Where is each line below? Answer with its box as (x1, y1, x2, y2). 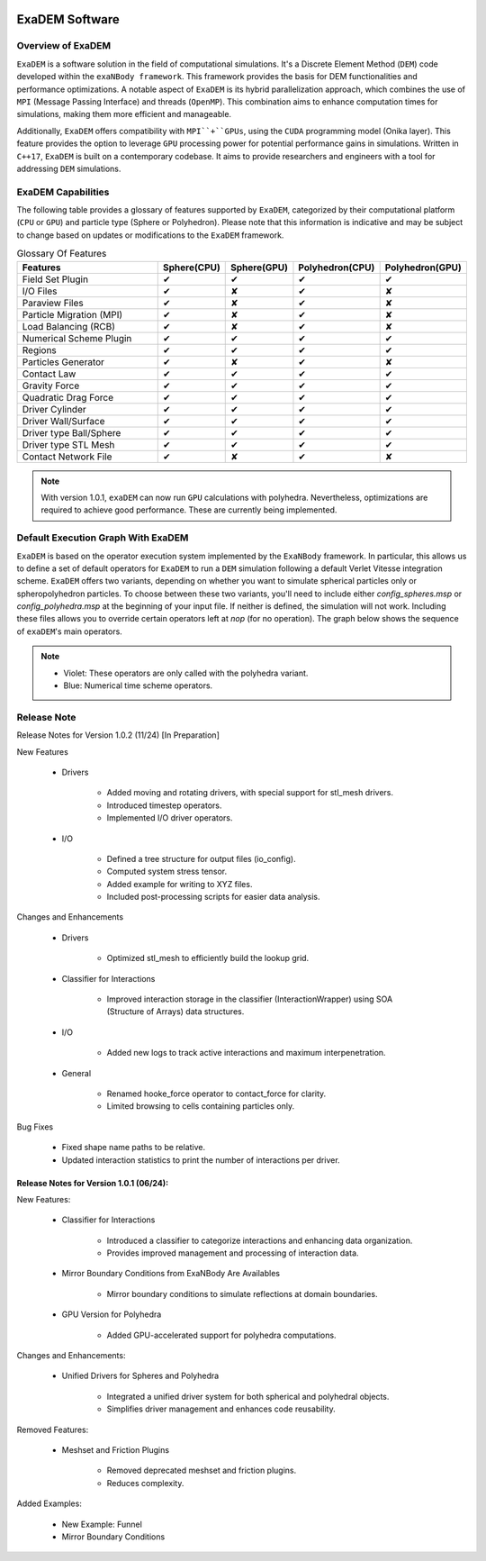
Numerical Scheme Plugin (22, 331, 132, 344)
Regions (22, 343, 58, 356)
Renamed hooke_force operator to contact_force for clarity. (106, 1088, 327, 1099)
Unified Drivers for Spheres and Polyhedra (61, 1370, 220, 1382)
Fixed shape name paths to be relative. (61, 1142, 206, 1153)
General (61, 1067, 92, 1078)
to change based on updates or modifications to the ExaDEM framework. (16, 230, 284, 241)
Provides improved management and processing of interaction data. (106, 1248, 359, 1258)
